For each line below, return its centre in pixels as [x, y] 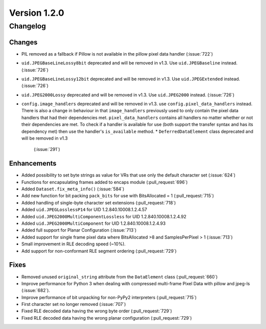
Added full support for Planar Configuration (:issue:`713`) [79, 230]
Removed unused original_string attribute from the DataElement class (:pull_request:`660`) [119, 277]
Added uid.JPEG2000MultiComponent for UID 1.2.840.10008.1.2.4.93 [94, 223]
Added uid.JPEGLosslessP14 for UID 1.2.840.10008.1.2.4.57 [84, 209]
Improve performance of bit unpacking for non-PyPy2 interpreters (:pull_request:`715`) [109, 297]
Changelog [28, 26]
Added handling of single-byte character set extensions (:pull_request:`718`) [99, 203]
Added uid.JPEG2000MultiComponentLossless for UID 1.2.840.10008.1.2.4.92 [104, 216]
